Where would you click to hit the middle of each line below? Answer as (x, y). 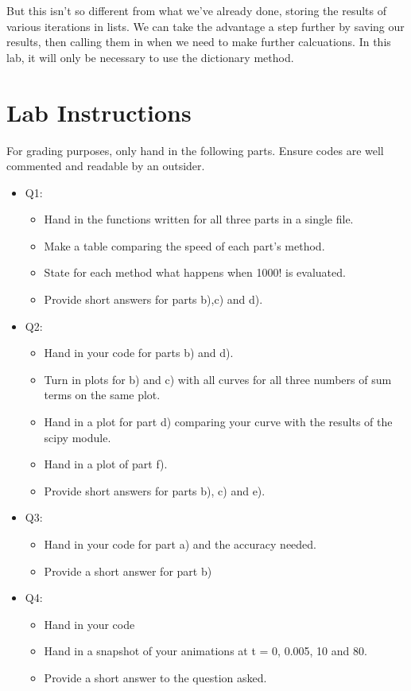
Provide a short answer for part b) (128, 571)
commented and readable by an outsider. (106, 166)
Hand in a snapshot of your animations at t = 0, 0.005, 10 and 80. (205, 651)
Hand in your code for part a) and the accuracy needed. (180, 544)
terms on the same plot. (102, 395)
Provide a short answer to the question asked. (155, 677)
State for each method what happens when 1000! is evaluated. (195, 272)
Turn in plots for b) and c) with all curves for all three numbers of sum (218, 379)
